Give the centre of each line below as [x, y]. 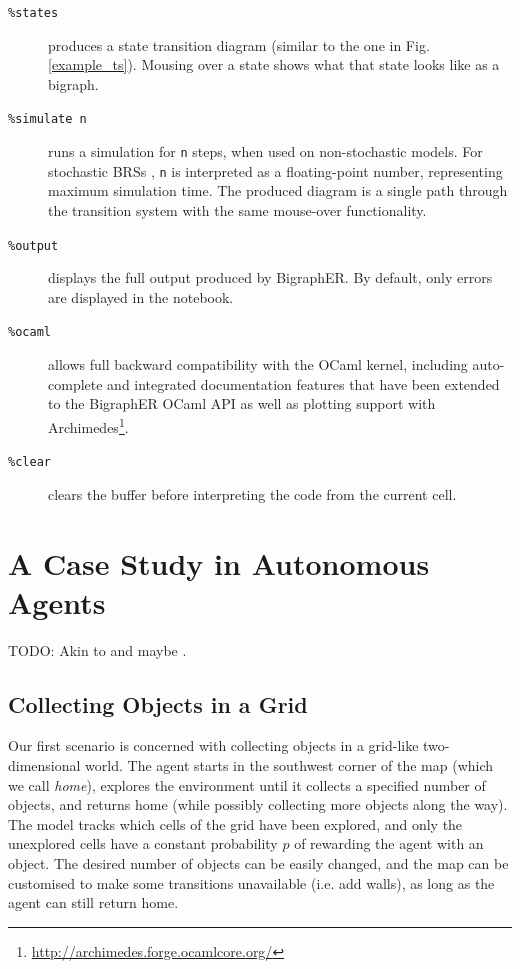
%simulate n [47, 119]
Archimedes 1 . [88, 425]
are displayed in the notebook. [141, 296]
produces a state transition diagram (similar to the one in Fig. [239, 44]
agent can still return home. [93, 902]
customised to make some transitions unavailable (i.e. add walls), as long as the [251, 882]
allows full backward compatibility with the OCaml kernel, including [258, 364]
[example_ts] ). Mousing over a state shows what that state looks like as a [274, 64]
